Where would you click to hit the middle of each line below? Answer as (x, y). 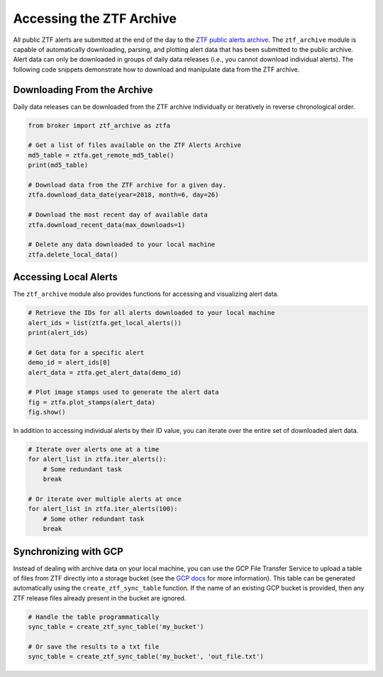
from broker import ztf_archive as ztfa (99, 125)
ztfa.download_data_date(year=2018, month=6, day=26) (123, 195)
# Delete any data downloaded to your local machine (122, 244)
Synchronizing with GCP (68, 551)
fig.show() (47, 412)
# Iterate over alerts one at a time (94, 450)
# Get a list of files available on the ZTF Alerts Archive (135, 145)
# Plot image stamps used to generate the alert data (123, 392)
